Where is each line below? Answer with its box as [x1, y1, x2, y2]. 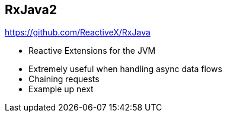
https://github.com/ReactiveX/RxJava [5, 27, 151, 38]
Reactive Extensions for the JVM [28, 45, 156, 56]
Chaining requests [28, 74, 100, 84]
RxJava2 [5, 2, 57, 17]
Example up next [28, 84, 94, 95]
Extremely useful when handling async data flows [28, 64, 222, 74]
